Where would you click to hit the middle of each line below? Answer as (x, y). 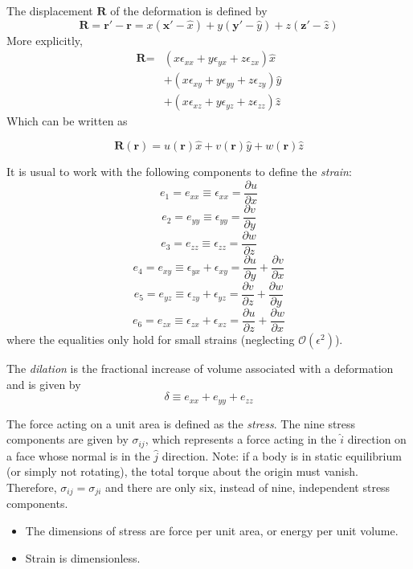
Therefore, (32, 487)
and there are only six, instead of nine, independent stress (248, 487)
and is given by (44, 384)
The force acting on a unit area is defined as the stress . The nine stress (181, 423)
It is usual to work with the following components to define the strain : (179, 172)
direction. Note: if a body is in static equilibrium (282, 455)
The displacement (50, 10)
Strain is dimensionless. (83, 557)
